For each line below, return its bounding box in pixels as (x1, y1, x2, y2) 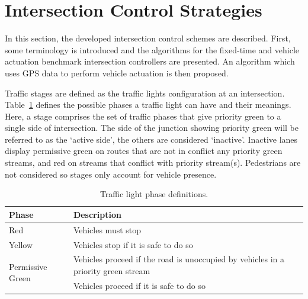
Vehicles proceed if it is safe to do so (73, 279, 206, 291)
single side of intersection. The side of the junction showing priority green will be (5, 121, 299, 134)
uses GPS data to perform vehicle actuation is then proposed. (5, 66, 229, 79)
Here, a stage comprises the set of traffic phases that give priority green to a (5, 110, 281, 122)
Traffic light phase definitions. (100, 188, 208, 200)
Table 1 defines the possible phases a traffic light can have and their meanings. (5, 98, 291, 111)
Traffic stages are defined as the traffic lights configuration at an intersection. (5, 86, 285, 99)
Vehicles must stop (73, 223, 142, 236)
